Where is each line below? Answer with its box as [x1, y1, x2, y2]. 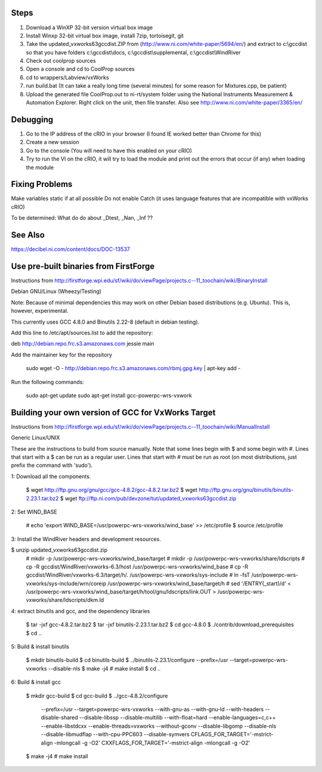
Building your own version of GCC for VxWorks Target [11, 407, 216, 417]
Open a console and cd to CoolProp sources [26, 66, 135, 73]
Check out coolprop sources [26, 57, 96, 64]
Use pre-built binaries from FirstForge [11, 261, 155, 271]
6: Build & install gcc [11, 678, 61, 686]
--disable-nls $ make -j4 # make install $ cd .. [48, 665, 161, 672]
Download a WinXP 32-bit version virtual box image [26, 24, 153, 31]
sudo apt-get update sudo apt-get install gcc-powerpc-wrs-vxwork [26, 392, 192, 399]
